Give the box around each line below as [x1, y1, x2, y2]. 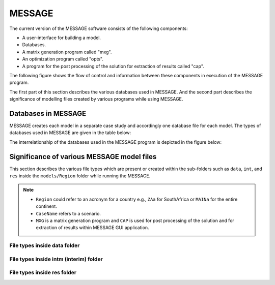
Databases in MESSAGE [9, 109, 87, 118]
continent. [36, 203, 57, 209]
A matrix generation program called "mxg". [22, 49, 112, 55]
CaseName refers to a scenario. [36, 210, 101, 216]
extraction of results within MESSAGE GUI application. [36, 225, 150, 231]
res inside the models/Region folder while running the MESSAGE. [9, 173, 151, 179]
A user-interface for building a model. [22, 35, 101, 41]
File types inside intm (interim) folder [9, 256, 103, 263]
